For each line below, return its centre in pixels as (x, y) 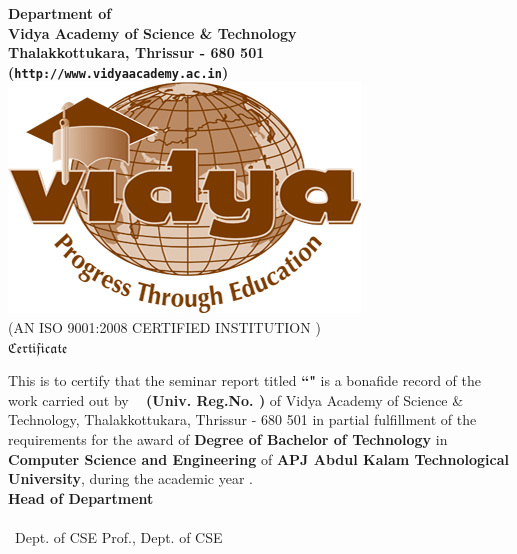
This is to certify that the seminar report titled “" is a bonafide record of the (244, 380)
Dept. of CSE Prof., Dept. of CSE (118, 536)
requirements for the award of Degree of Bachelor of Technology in (228, 439)
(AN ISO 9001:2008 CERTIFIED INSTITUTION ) (164, 327)
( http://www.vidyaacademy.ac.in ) (118, 71)
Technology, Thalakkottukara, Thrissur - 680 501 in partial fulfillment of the (242, 419)
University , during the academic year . (130, 478)
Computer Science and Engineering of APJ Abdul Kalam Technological (258, 458)
